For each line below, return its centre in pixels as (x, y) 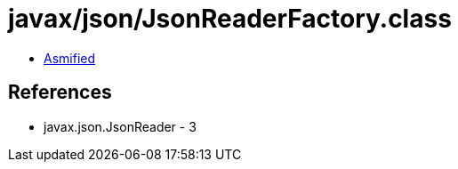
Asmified (70, 58)
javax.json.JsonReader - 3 (120, 126)
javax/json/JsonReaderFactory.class (230, 19)
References (60, 93)
